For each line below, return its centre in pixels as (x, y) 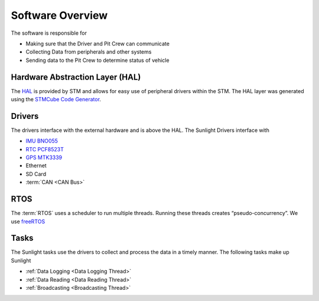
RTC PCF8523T (45, 149)
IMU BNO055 (42, 141)
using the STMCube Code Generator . (56, 100)
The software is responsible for (49, 33)
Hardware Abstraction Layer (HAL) (76, 77)
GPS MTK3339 (44, 158)
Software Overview (59, 15)
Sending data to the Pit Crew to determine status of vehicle (97, 60)
